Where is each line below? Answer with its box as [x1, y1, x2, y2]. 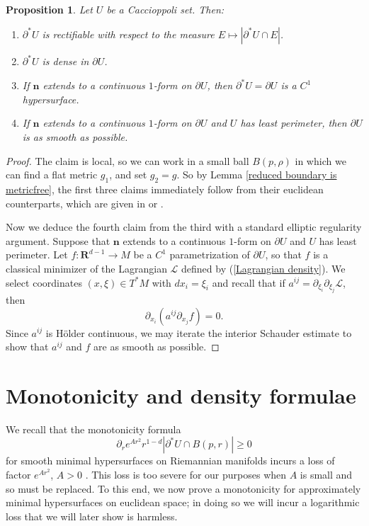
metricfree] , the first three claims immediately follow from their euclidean [6, 181, 324, 196]
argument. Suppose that [6, 233, 110, 248]
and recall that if [212, 275, 285, 290]
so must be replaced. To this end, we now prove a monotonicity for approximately [6, 481, 361, 496]
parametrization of [169, 247, 250, 262]
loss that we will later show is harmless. [6, 508, 178, 523]
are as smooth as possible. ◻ [93, 339, 220, 354]
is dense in [42, 54, 89, 69]
